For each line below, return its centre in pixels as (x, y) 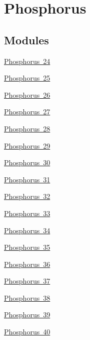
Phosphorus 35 (27, 247)
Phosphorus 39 (27, 315)
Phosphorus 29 (27, 145)
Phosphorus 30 (27, 162)
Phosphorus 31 (27, 179)
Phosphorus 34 (27, 230)
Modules (26, 40)
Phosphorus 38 (27, 297)
